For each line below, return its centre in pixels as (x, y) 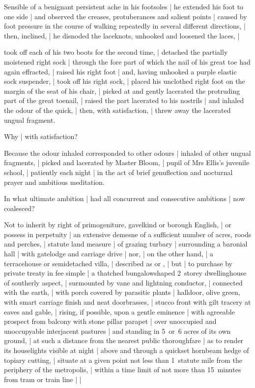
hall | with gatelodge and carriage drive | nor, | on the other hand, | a (109, 254)
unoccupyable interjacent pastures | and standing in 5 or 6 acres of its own (117, 331)
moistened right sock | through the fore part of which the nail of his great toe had (127, 61)
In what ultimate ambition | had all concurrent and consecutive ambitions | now (125, 198)
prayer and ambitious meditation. (54, 182)
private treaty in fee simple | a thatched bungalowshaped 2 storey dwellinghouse (125, 273)
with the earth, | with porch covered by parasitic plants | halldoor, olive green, (122, 292)
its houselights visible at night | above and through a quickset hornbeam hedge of (127, 350)
